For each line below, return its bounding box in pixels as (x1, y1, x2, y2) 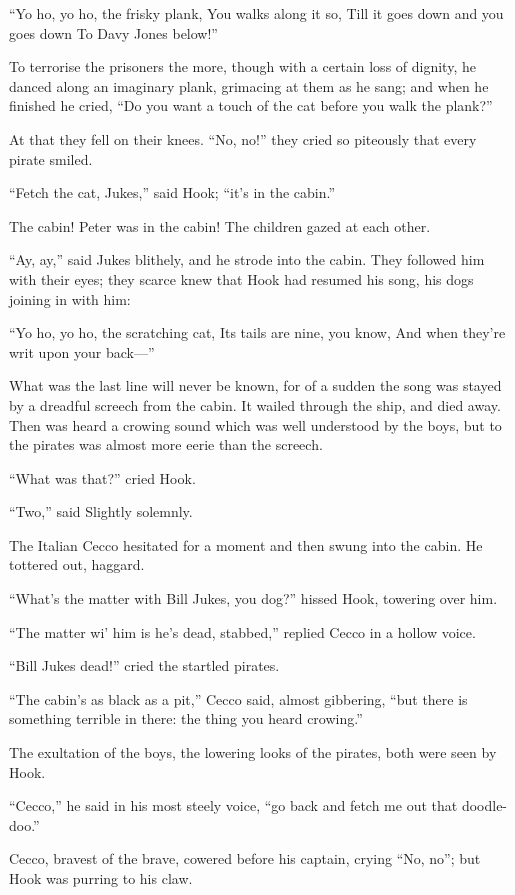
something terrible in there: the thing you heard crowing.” (9, 708, 363, 729)
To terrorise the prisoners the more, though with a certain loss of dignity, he (9, 56, 476, 77)
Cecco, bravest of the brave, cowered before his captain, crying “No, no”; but (9, 848, 481, 869)
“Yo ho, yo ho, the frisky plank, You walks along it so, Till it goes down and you (9, 3, 504, 23)
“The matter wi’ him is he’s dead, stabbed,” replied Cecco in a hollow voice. (9, 621, 476, 642)
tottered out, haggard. (9, 554, 145, 575)
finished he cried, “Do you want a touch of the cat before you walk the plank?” (9, 95, 493, 116)
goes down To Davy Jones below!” (9, 22, 218, 43)
